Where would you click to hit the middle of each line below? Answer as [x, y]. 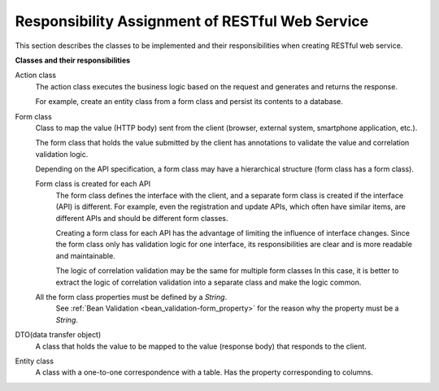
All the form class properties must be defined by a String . [131, 297]
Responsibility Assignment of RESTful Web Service [192, 21]
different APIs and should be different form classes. [142, 218]
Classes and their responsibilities [73, 60]
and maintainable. [85, 255]
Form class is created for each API [93, 184]
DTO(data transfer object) [58, 335]
